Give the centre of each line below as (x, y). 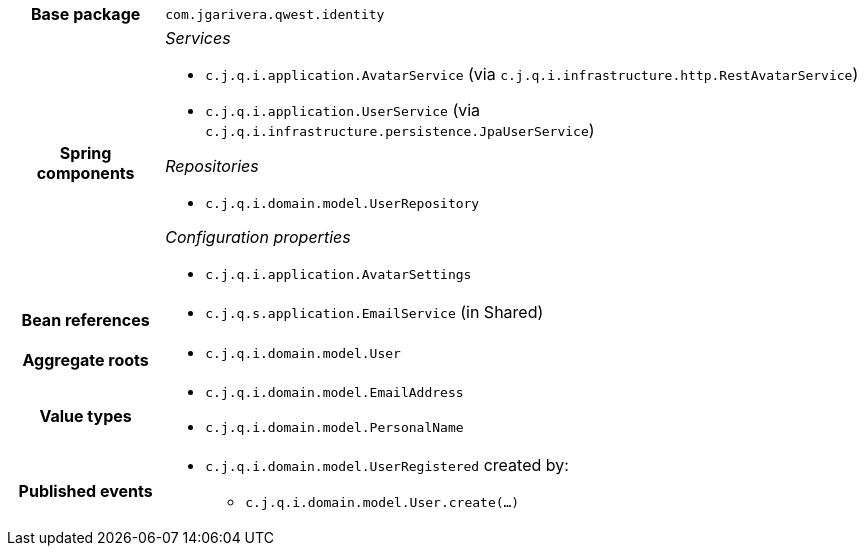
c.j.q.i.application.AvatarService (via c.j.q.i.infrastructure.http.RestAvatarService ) (532, 74)
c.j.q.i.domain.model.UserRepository (342, 203)
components (85, 173)
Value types (85, 416)
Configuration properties (258, 237)
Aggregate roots (85, 359)
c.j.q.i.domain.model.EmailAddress (334, 392)
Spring (85, 153)
